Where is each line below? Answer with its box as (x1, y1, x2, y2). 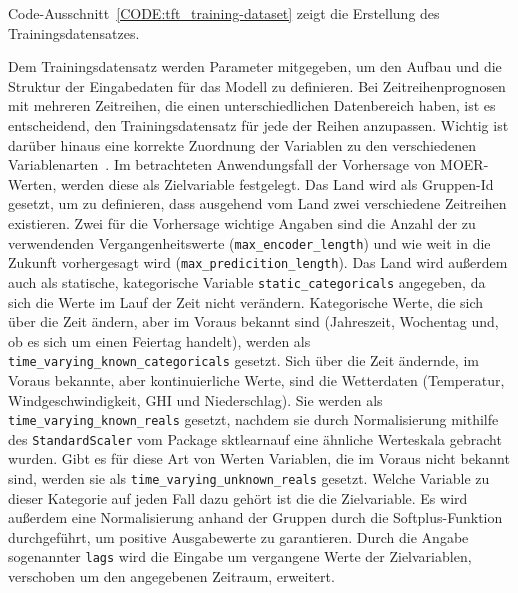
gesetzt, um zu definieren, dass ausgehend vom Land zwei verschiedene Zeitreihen (8, 193, 507, 214)
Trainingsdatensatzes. (8, 22, 140, 43)
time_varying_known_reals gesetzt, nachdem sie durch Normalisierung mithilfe (8, 409, 499, 430)
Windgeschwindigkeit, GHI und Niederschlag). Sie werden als (8, 389, 383, 410)
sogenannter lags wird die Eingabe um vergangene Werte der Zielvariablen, (8, 546, 472, 567)
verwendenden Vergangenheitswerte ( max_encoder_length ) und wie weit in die (8, 232, 491, 253)
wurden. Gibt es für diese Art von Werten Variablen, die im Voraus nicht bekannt (8, 448, 510, 469)
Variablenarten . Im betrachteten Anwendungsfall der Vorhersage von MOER (8, 154, 484, 175)
